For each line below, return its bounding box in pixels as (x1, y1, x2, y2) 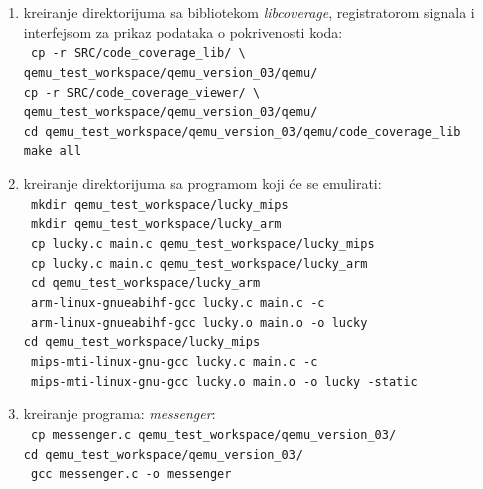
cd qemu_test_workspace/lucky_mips (23, 335, 261, 350)
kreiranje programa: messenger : (23, 403, 216, 424)
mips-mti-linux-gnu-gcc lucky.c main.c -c (30, 354, 318, 369)
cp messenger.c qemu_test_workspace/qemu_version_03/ (30, 427, 397, 442)
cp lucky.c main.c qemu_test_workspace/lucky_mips (30, 237, 375, 252)
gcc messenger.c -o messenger (30, 467, 232, 482)
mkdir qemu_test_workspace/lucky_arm (30, 217, 282, 232)
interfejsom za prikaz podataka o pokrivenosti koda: (23, 21, 343, 42)
